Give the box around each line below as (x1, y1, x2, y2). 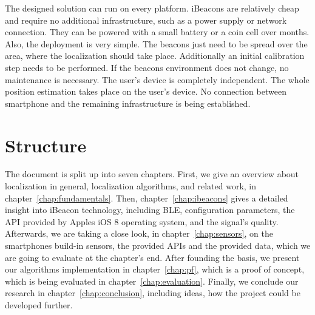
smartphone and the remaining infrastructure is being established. (5, 97, 251, 109)
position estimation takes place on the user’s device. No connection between (5, 85, 286, 98)
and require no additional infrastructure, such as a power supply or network (5, 13, 287, 26)
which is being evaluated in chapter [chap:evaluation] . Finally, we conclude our (5, 274, 299, 287)
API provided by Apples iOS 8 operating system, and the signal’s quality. (5, 215, 279, 228)
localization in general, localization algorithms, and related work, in (5, 180, 257, 192)
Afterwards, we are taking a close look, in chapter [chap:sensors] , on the (5, 227, 273, 240)
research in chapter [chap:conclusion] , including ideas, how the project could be (5, 286, 300, 299)
